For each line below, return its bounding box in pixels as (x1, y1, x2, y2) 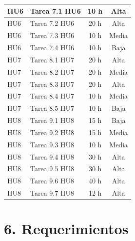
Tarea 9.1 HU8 (30, 115, 74, 125)
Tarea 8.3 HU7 (30, 79, 74, 89)
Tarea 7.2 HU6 (30, 18, 74, 28)
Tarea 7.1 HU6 (30, 5, 81, 16)
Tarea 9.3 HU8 (30, 139, 74, 149)
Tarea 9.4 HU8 (30, 151, 74, 161)
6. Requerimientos (4, 219, 129, 239)
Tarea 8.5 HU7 (30, 103, 74, 113)
